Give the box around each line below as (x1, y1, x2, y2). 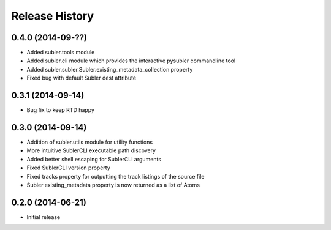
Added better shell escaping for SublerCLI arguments (26, 155, 162, 163)
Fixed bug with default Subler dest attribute (26, 74, 137, 82)
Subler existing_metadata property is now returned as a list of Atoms (26, 181, 200, 188)
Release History (11, 9, 94, 23)
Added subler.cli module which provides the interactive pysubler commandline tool (26, 57, 236, 64)
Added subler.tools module (26, 49, 95, 56)
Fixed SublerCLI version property (26, 164, 110, 171)
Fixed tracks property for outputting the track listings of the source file (26, 172, 205, 180)
